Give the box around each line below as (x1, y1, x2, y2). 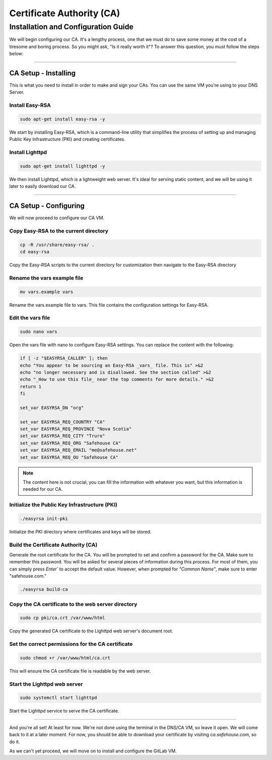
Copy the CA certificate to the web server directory (9, 600, 138, 607)
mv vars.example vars (20, 289, 74, 295)
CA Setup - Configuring (9, 202, 85, 210)
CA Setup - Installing (9, 69, 76, 77)
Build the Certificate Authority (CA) (9, 541, 98, 548)
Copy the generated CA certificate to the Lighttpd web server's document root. (9, 628, 173, 634)
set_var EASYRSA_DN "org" (20, 405, 84, 410)
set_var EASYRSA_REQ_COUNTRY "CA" (20, 419, 105, 424)
